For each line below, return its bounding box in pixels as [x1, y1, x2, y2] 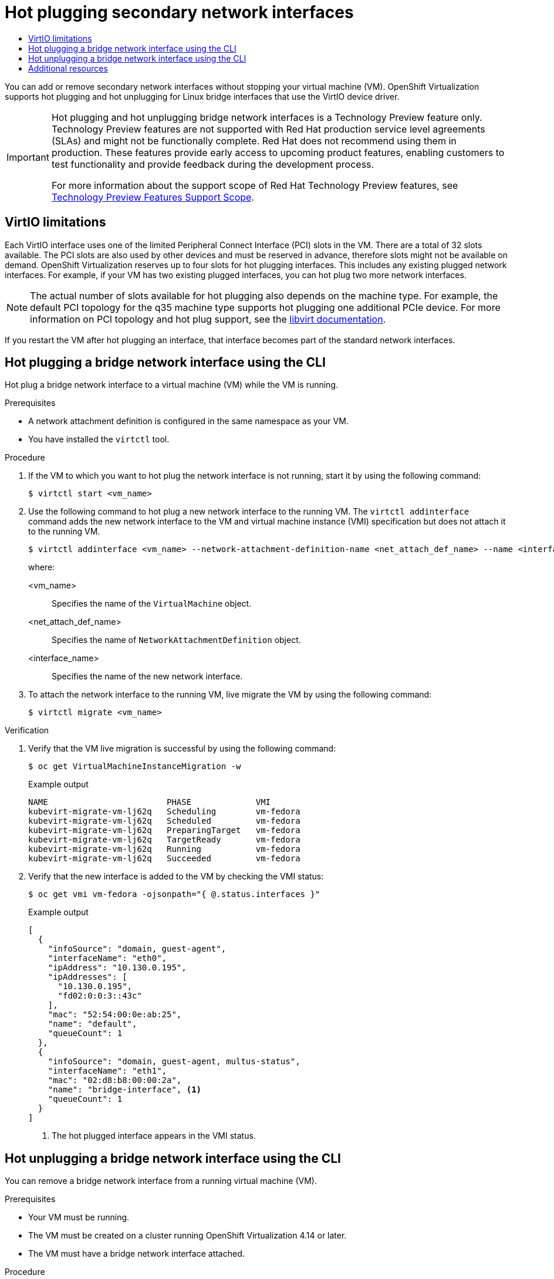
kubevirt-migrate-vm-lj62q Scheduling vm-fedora [28, 807, 300, 817]
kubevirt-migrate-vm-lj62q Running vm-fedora [28, 844, 300, 854]
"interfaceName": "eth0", [48, 953, 167, 963]
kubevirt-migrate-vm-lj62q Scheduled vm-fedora [28, 816, 300, 826]
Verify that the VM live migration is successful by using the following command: [28, 743, 336, 754]
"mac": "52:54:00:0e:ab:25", [48, 1010, 182, 1020]
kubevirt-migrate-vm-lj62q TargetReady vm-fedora [28, 835, 300, 845]
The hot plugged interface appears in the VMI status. [52, 1131, 256, 1141]
